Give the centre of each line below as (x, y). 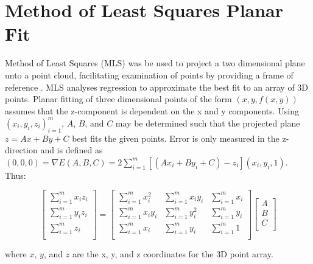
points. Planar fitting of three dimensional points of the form (118, 99)
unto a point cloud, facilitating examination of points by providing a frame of (149, 75)
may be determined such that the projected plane (208, 123)
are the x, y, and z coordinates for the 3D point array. (173, 254)
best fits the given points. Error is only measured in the (176, 138)
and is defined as (72, 150)
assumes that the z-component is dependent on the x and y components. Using (152, 110)
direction (21, 150)
